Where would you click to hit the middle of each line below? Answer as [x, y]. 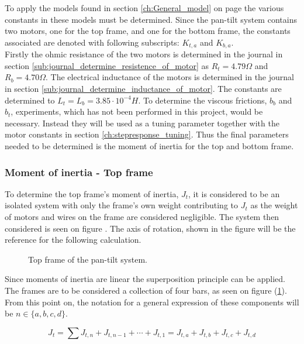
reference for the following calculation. [73, 240]
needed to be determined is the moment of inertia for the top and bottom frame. [149, 145]
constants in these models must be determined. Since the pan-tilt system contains [151, 19]
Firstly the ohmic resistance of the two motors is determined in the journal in [144, 54]
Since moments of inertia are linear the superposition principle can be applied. [145, 279]
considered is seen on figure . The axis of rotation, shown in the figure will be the [150, 228]
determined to [30, 100]
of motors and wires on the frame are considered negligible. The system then [142, 216]
